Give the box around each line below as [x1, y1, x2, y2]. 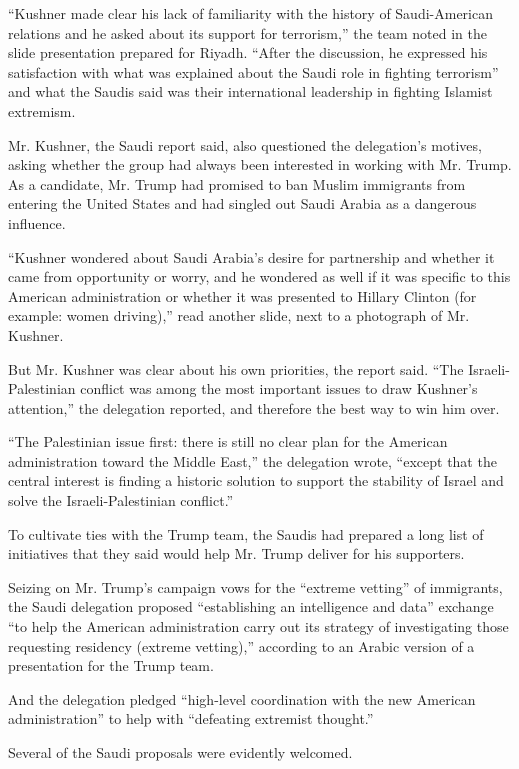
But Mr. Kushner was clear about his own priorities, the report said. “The [8, 358, 464, 379]
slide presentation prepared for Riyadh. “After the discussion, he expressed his [8, 42, 488, 63]
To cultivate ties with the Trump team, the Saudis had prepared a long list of [8, 523, 484, 544]
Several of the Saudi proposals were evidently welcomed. [8, 742, 353, 762]
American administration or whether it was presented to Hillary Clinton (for [8, 285, 477, 306]
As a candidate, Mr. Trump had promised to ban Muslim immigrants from [8, 173, 466, 194]
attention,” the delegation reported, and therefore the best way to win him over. [8, 397, 500, 418]
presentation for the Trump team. [8, 655, 214, 676]
